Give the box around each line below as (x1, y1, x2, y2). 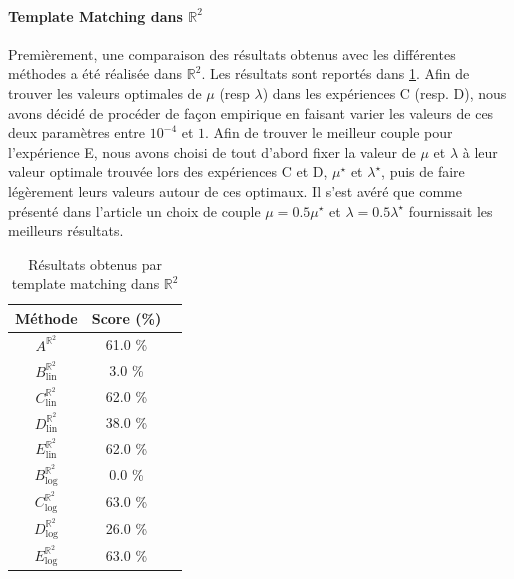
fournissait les (408, 200, 493, 221)
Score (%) (91, 307, 162, 328)
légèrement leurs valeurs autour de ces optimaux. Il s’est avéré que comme (8, 180, 462, 201)
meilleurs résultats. (8, 220, 124, 241)
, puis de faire (381, 161, 465, 182)
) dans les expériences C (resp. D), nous (262, 82, 507, 103)
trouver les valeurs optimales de (8, 82, 202, 103)
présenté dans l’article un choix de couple (8, 200, 261, 221)
